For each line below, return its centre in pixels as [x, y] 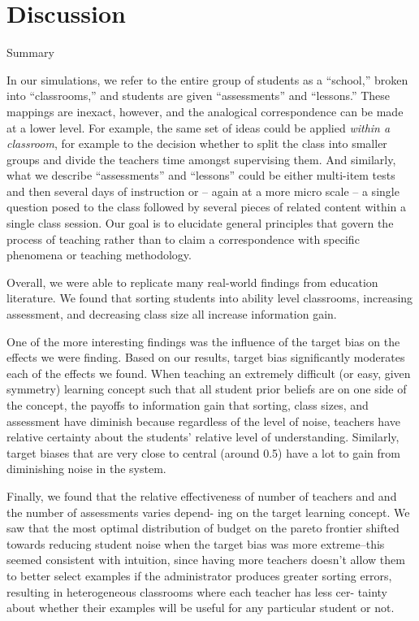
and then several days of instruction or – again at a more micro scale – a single [203, 191]
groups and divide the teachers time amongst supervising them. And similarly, [201, 159]
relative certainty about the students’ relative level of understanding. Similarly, [203, 437]
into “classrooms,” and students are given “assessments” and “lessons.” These [198, 96]
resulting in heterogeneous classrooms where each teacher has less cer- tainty [197, 591]
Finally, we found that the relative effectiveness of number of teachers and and [202, 495]
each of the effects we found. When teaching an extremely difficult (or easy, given [209, 373]
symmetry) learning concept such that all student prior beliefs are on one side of [207, 389]
